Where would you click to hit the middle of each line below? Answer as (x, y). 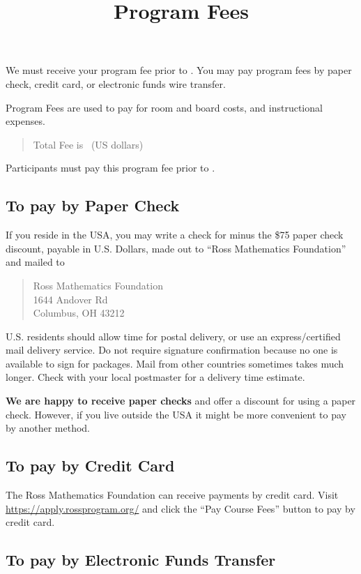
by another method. (48, 428)
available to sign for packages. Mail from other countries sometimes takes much (175, 363)
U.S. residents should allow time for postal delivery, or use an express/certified (173, 336)
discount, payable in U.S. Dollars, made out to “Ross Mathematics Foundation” (176, 248)
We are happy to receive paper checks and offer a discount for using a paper (181, 401)
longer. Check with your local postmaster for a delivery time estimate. (155, 377)
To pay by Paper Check (93, 205)
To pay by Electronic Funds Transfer (141, 560)
